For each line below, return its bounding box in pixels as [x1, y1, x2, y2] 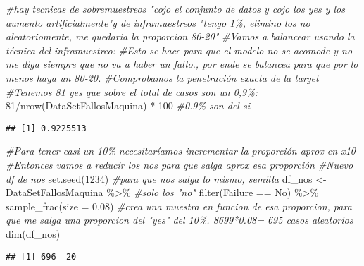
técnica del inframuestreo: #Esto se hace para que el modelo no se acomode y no [6, 42, 353, 57]
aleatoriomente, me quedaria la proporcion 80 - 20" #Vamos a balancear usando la [6, 29, 355, 44]
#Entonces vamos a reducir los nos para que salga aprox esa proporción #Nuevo [6, 157, 353, 171]
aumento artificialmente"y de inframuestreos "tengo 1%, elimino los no [6, 15, 310, 30]
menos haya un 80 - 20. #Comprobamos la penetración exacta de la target [6, 70, 319, 85]
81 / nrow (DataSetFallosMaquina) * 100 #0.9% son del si [6, 98, 250, 113]
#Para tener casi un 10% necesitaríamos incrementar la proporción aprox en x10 [6, 143, 356, 158]
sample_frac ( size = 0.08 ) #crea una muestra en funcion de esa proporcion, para [6, 198, 352, 213]
